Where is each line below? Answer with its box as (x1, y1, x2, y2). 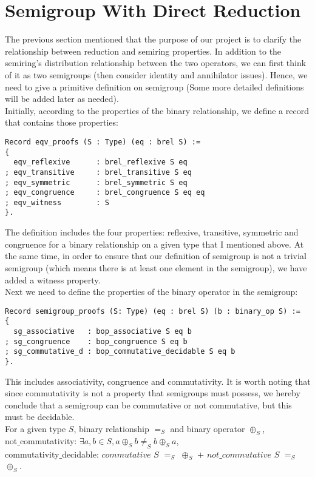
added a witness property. (5, 273, 101, 286)
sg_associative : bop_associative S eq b (13, 327, 192, 336)
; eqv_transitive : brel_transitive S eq (5, 167, 192, 177)
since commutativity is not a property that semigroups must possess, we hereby (5, 387, 300, 399)
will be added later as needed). (5, 92, 119, 105)
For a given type (5, 422, 66, 435)
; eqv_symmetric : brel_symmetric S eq (5, 178, 188, 187)
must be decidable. (5, 410, 75, 423)
